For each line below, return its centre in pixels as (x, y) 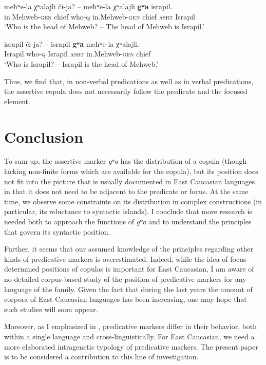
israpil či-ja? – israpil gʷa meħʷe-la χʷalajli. (72, 43)
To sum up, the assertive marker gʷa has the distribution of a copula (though (126, 161)
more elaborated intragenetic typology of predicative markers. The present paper (131, 346)
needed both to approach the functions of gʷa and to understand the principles (128, 222)
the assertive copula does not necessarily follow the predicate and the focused (126, 91)
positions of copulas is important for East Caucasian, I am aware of (148, 269)
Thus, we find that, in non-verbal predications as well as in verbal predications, (129, 81)
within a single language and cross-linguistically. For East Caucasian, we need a (129, 336)
